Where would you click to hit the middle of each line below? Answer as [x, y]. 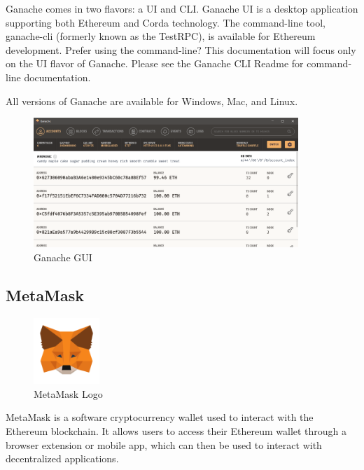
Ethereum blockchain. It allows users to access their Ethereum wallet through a [176, 431]
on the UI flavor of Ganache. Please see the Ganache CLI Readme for [155, 63]
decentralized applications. [62, 458]
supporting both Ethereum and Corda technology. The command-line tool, [166, 22]
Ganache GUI [63, 257]
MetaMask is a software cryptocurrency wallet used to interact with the [160, 417]
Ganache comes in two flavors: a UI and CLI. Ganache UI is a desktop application [182, 8]
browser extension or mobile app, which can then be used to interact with [164, 444]
